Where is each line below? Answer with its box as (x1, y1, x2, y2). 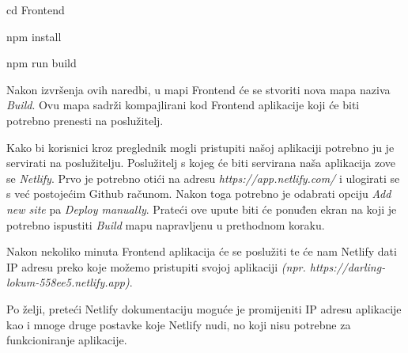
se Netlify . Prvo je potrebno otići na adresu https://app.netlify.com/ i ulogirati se (6, 169, 400, 186)
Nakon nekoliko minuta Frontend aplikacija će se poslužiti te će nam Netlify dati (6, 243, 397, 260)
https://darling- (309, 258, 386, 275)
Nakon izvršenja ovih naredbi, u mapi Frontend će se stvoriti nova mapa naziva (6, 81, 391, 97)
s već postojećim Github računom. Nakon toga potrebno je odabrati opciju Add (6, 185, 391, 202)
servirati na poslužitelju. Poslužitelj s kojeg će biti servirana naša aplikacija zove (6, 154, 395, 171)
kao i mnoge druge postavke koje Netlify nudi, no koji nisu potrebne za (6, 316, 351, 332)
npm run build (6, 55, 77, 71)
